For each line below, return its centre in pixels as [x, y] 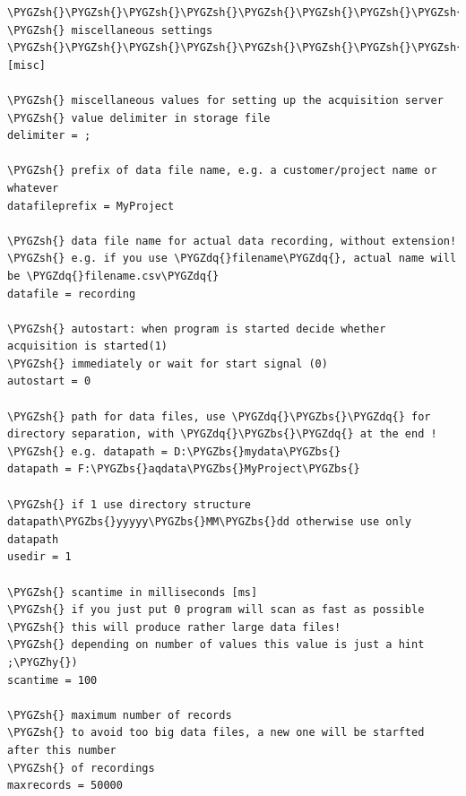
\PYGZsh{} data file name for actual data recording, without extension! [232, 241]
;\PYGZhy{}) [43, 662]
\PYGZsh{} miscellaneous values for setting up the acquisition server [225, 100]
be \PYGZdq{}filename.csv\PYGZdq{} [113, 276]
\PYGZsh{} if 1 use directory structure [129, 504]
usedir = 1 [39, 557]
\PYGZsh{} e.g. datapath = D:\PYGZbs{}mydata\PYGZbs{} [174, 451]
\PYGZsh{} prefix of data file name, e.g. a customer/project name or [222, 171]
